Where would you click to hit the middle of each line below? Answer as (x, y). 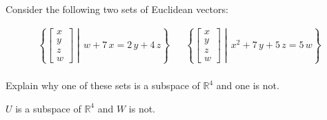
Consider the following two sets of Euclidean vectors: (117, 9)
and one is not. (248, 85)
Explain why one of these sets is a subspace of (103, 85)
